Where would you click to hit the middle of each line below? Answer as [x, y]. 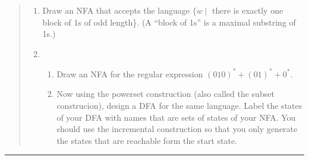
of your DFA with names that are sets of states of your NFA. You [176, 117]
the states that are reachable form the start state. [147, 140]
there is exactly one [248, 10]
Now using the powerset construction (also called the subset [165, 94]
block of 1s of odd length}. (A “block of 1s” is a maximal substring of [169, 22]
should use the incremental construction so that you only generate [177, 129]
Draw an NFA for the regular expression [130, 73]
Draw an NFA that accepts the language [116, 10]
